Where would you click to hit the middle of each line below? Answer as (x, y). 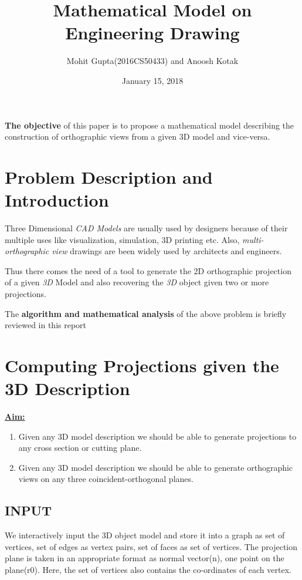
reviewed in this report (46, 325)
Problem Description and (109, 176)
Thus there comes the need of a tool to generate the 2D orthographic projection (148, 270)
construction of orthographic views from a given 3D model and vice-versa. (138, 136)
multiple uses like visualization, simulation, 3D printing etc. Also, (122, 239)
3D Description (67, 388)
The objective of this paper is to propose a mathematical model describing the (150, 125)
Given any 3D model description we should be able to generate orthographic (156, 467)
